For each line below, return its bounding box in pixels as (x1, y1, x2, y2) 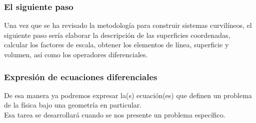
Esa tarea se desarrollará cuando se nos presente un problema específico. (4, 110, 225, 120)
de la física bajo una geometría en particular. (4, 100, 142, 110)
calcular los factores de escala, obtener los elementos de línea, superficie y (4, 39, 229, 50)
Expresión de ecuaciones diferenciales (4, 70, 157, 83)
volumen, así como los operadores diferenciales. (4, 49, 148, 59)
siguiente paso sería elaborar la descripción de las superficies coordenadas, (4, 29, 230, 40)
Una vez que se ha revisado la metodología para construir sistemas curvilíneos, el (4, 20, 252, 30)
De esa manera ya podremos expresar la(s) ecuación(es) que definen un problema (4, 90, 252, 100)
